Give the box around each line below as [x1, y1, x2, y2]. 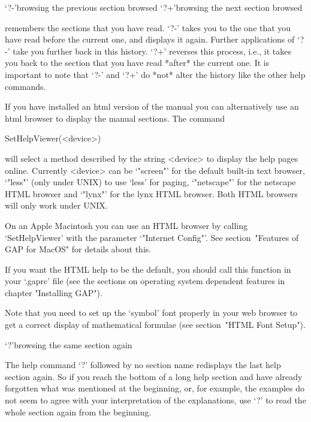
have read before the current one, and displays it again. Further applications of [5, 33, 295, 46]
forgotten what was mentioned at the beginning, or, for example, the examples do [5, 382, 304, 394]
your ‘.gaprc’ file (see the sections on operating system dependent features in [5, 275, 285, 287]
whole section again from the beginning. [5, 405, 152, 418]
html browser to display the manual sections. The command [5, 111, 225, 124]
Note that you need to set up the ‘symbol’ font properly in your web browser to [5, 306, 298, 319]
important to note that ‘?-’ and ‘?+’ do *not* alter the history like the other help [5, 68, 306, 80]
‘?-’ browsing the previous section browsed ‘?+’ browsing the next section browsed [5, 1, 303, 13]
